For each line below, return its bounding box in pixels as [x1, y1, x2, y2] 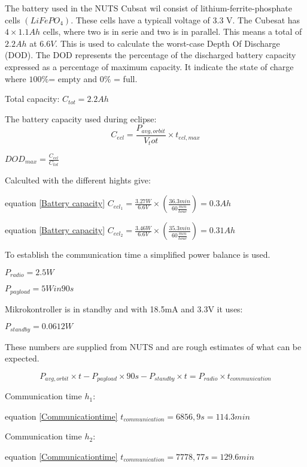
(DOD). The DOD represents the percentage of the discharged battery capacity [5, 49, 296, 61]
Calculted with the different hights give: [5, 174, 151, 186]
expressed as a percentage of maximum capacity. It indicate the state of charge [5, 60, 294, 73]
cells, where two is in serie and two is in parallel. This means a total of [42, 25, 302, 38]
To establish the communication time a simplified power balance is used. [5, 248, 270, 261]
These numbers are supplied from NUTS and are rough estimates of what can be [5, 340, 302, 352]
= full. [114, 72, 138, 85]
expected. [5, 352, 39, 364]
